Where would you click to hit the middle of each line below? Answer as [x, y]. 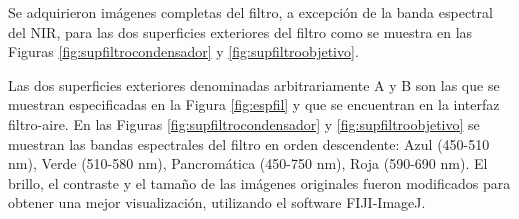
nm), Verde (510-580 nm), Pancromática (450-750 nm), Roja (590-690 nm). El [248, 163]
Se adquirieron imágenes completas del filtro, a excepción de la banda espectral [250, 12]
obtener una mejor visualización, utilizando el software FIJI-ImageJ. [217, 202]
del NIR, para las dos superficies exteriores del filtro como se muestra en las [240, 31]
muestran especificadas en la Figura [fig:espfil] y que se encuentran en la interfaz [254, 104]
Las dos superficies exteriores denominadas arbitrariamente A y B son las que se [254, 84]
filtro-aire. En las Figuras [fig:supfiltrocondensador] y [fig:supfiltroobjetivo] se [244, 123]
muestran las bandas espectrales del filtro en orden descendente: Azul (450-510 [249, 143]
